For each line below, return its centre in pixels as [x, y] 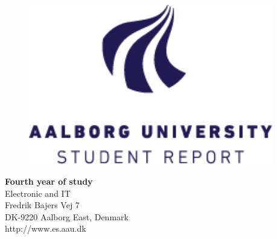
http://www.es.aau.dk [46, 228]
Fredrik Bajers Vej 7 [42, 205]
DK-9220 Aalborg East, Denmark [67, 216]
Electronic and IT [38, 193]
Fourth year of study [49, 181]
